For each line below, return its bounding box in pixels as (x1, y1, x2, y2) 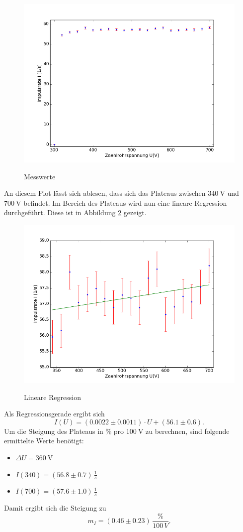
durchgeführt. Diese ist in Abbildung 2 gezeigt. (4, 207, 147, 218)
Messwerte (24, 171, 56, 181)
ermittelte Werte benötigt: (4, 435, 84, 446)
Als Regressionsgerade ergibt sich (4, 408, 105, 419)
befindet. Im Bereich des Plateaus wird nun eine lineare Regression (23, 197, 227, 208)
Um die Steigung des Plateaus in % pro (4, 425, 124, 436)
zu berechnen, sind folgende (146, 425, 230, 436)
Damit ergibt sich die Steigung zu (4, 503, 106, 513)
